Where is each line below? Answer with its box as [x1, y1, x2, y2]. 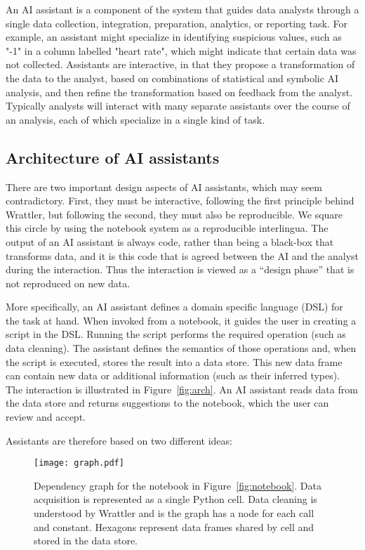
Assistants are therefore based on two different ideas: [6, 433, 232, 447]
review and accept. [6, 410, 86, 424]
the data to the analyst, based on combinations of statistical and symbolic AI [6, 70, 339, 85]
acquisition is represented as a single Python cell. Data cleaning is [34, 492, 317, 506]
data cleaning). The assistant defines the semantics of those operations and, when [6, 341, 357, 355]
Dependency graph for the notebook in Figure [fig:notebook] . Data [34, 478, 321, 492]
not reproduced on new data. [6, 275, 131, 290]
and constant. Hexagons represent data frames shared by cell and [34, 519, 314, 534]
